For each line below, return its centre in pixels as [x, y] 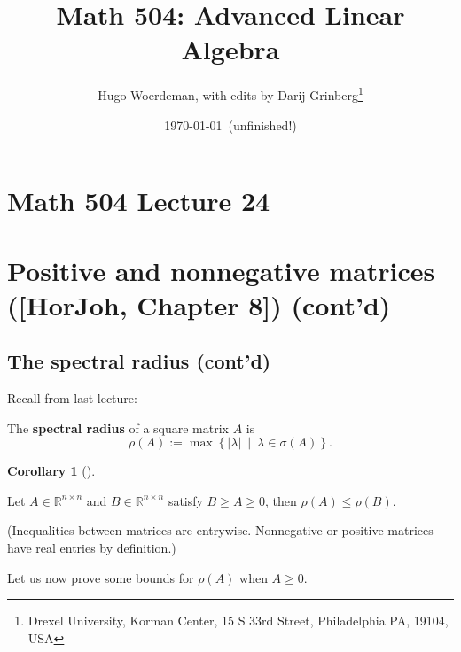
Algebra [230, 49]
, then [281, 500]
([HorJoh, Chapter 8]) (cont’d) [199, 304]
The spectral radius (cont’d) [139, 361]
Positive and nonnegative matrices [221, 270]
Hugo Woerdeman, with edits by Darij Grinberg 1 [230, 93]
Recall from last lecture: [72, 398]
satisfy [185, 500]
